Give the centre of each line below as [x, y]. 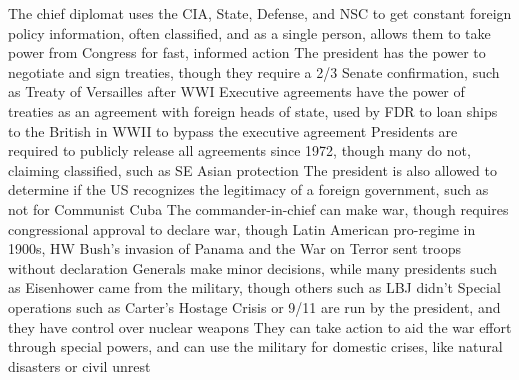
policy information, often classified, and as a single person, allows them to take [249, 32]
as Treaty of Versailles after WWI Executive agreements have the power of [236, 91]
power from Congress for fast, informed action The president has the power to [247, 52]
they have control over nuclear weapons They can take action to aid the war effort [260, 326]
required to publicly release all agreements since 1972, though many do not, [239, 150]
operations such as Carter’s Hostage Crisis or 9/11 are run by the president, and [254, 306]
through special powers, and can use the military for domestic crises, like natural [255, 346]
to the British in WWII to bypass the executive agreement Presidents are [233, 130]
